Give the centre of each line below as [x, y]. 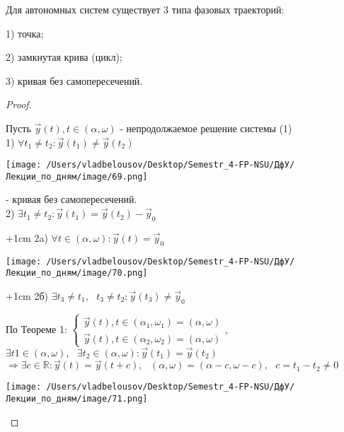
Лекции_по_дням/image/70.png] [77, 273]
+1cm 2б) [27, 295]
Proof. [19, 104]
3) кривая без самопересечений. [74, 80]
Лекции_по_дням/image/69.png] [77, 176]
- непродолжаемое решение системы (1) [206, 128]
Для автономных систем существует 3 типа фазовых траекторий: [145, 9]
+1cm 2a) [27, 237]
